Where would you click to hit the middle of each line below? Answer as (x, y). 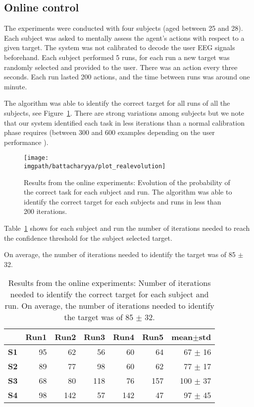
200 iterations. (46, 211)
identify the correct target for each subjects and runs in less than (123, 201)
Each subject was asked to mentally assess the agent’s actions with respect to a (124, 37)
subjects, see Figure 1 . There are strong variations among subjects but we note (124, 112)
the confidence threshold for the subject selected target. (88, 237)
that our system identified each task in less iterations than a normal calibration (124, 122)
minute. (16, 86)
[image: (36, 158)
